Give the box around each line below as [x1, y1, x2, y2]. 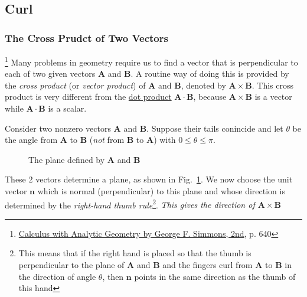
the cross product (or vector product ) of [5, 79, 146, 91]
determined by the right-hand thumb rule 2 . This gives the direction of [5, 197, 255, 211]
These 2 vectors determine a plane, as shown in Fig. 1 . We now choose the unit [5, 173, 293, 185]
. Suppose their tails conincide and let [146, 122, 283, 134]
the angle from [5, 133, 58, 146]
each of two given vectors [5, 67, 96, 80]
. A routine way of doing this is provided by [130, 67, 289, 80]
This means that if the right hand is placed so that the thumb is [18, 247, 252, 259]
